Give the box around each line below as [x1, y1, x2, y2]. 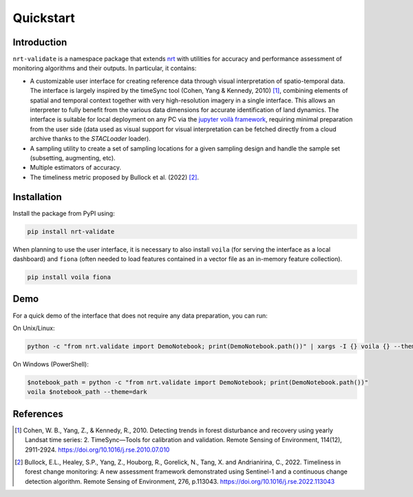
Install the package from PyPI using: [12, 209, 115, 217]
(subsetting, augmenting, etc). [30, 153, 116, 162]
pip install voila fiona [27, 274, 112, 281]
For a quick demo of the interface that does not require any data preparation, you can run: [12, 311, 268, 320]
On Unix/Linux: [12, 324, 55, 332]
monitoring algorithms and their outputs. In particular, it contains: [12, 64, 197, 72]
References [12, 408, 63, 419]
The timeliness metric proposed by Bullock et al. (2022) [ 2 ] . [30, 173, 200, 181]
